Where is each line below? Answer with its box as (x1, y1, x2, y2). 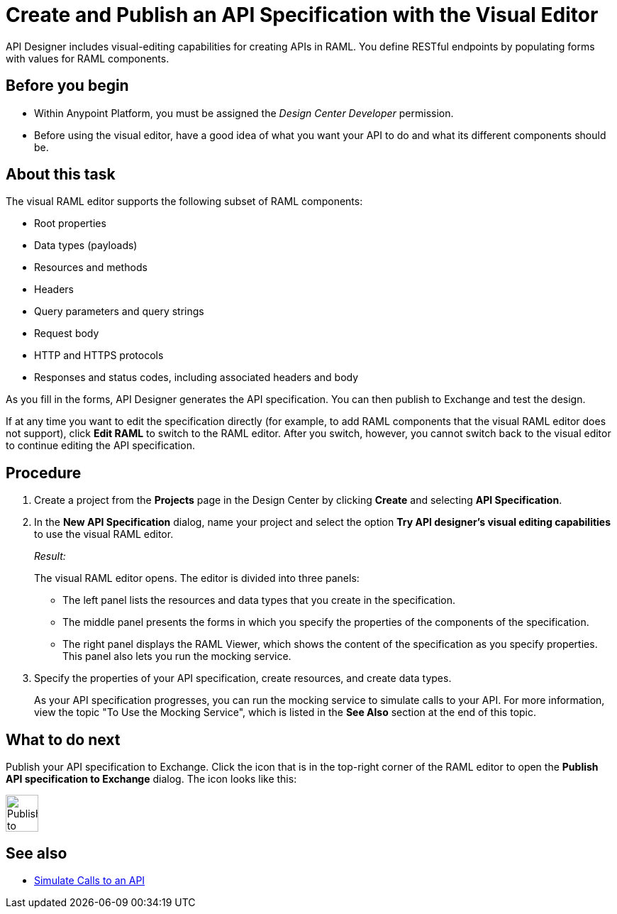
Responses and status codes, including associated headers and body (34, 371, 359, 384)
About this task (6, 165, 116, 184)
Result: (34, 550, 66, 563)
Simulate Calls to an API (34, 874, 145, 886)
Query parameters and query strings (34, 305, 204, 318)
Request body (34, 327, 99, 340)
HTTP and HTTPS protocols (34, 349, 164, 362)
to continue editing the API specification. (6, 439, 195, 452)
